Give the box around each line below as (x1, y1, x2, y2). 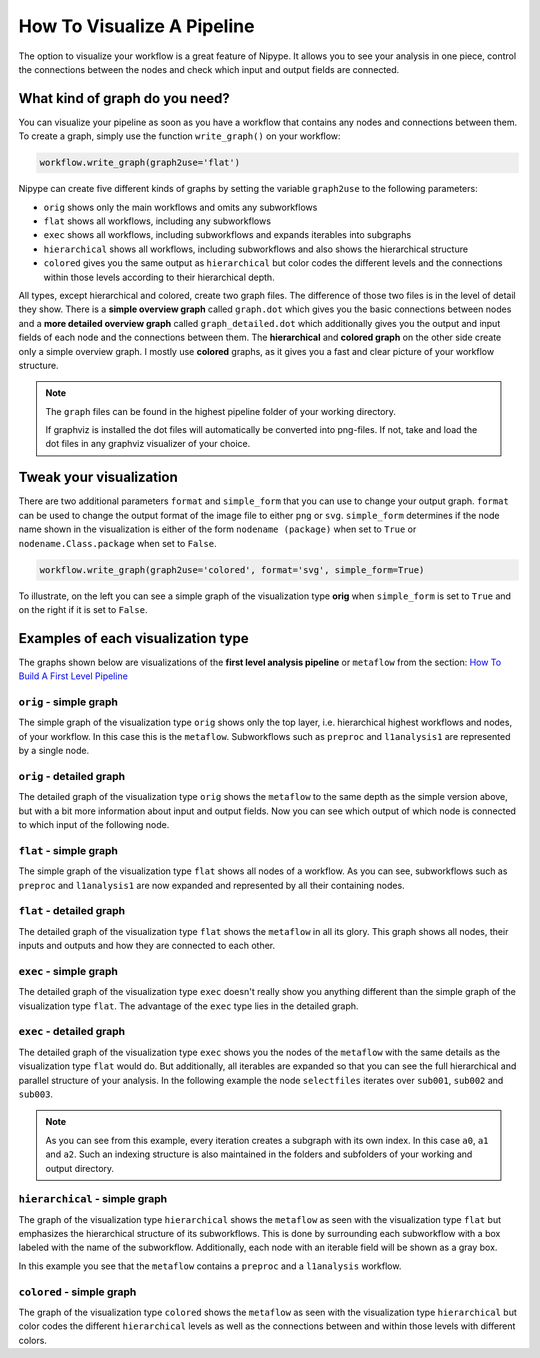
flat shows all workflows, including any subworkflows (43, 215, 272, 227)
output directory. (45, 1162, 115, 1174)
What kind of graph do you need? (18, 90, 230, 107)
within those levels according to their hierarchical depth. (43, 271, 275, 283)
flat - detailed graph (18, 904, 126, 918)
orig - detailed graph (18, 769, 126, 783)
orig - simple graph (18, 695, 119, 709)
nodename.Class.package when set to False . (18, 537, 217, 549)
